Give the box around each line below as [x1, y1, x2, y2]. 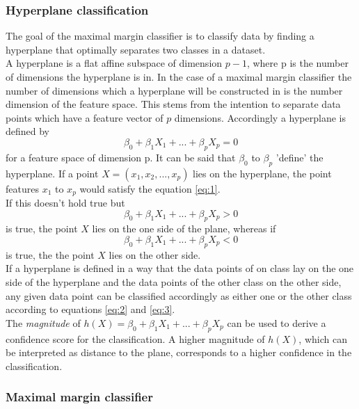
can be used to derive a [227, 315, 326, 330]
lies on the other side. [109, 247, 201, 262]
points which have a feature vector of [6, 110, 163, 125]
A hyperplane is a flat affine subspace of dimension [6, 56, 223, 70]
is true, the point [6, 221, 78, 236]
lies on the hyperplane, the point [193, 166, 332, 180]
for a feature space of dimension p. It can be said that [6, 150, 236, 164]
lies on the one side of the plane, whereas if [92, 221, 276, 236]
